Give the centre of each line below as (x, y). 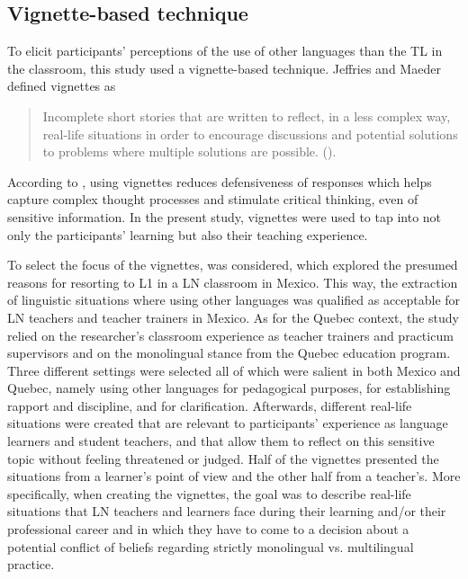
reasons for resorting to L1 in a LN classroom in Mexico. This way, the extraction (233, 282)
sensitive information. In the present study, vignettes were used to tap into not (225, 216)
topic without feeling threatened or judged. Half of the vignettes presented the (223, 458)
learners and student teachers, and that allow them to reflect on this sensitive (221, 441)
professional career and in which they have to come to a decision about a (208, 529)
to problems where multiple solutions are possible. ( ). (189, 151)
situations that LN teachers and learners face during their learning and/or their (227, 511)
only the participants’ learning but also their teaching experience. (188, 234)
